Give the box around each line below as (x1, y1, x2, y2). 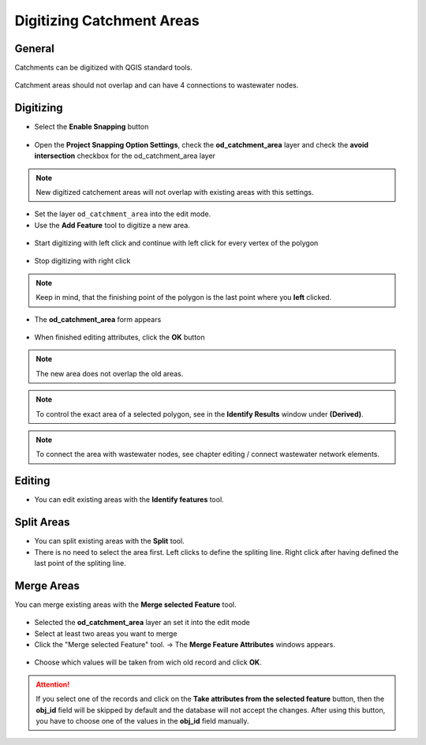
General (14, 42, 55, 55)
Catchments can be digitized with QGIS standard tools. (14, 63, 192, 73)
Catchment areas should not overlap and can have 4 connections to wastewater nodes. (14, 80, 299, 90)
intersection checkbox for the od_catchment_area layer (34, 151, 216, 161)
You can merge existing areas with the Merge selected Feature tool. (14, 600, 237, 609)
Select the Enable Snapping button (34, 122, 149, 132)
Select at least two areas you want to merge (34, 628, 177, 638)
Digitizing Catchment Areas (14, 12, 200, 29)
